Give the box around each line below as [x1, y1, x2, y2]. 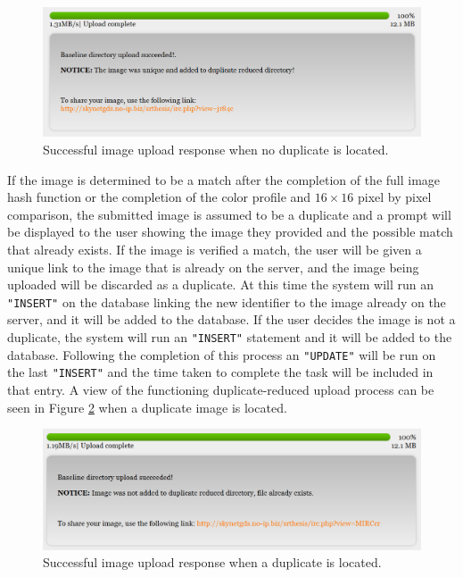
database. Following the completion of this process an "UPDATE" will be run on [7, 345, 436, 364]
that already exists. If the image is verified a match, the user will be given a [7, 240, 422, 259]
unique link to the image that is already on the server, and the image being [7, 257, 419, 276]
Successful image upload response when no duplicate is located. [43, 140, 389, 159]
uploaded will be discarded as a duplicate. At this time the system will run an [7, 275, 434, 294]
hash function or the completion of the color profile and [7, 188, 311, 206]
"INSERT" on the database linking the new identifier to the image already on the [7, 292, 446, 311]
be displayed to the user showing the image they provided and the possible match [7, 222, 453, 241]
